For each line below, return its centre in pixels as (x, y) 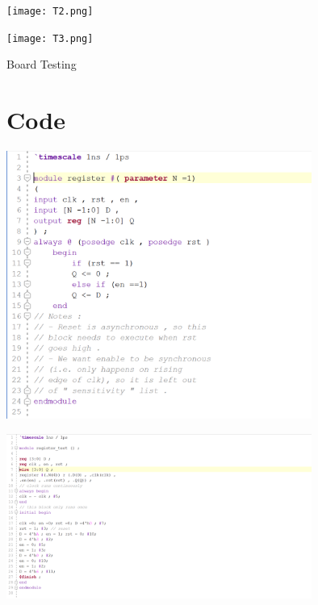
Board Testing (42, 64)
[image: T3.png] (50, 38)
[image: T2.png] (50, 11)
